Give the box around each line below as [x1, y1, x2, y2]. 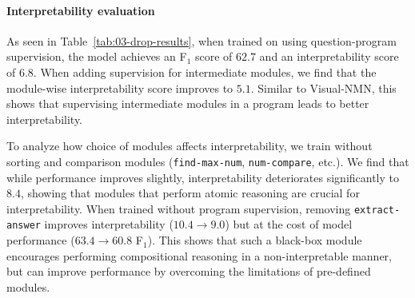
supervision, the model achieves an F [6, 48, 187, 65]
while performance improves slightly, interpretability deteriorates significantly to [6, 169, 400, 185]
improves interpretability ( [44, 216, 174, 232]
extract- [353, 204, 401, 216]
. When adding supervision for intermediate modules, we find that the [33, 63, 377, 80]
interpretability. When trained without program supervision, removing [6, 200, 351, 217]
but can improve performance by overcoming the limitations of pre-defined [6, 263, 371, 280]
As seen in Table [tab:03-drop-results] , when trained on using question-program [6, 32, 397, 49]
